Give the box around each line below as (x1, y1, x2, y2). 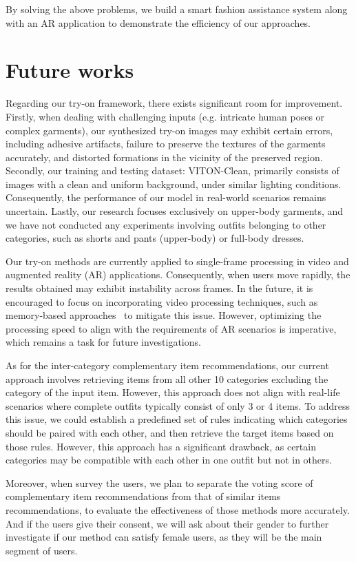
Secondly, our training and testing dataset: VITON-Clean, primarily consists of (6, 163, 339, 178)
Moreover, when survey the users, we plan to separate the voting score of (6, 475, 313, 490)
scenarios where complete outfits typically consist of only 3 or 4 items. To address (6, 398, 350, 413)
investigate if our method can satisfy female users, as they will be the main (6, 530, 322, 544)
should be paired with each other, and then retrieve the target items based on (6, 425, 334, 439)
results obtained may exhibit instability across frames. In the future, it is (6, 281, 313, 295)
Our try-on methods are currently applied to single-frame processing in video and (6, 253, 349, 268)
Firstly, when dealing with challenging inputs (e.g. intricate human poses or (6, 109, 325, 123)
